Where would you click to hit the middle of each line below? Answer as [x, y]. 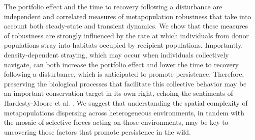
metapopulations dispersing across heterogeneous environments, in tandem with [124, 112]
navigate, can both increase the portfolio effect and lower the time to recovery [122, 64]
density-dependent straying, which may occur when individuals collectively [116, 54]
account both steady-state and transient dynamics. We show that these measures [126, 26]
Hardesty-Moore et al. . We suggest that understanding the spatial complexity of [126, 102]
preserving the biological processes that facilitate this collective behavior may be [125, 83]
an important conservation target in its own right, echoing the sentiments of [119, 93]
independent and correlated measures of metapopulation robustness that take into [127, 16]
